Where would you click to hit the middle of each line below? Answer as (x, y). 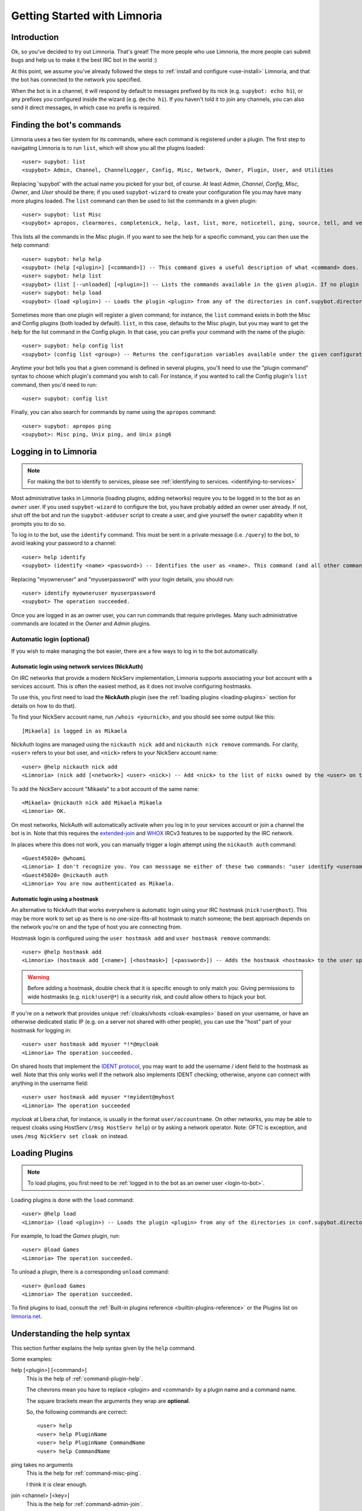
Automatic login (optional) (50, 639)
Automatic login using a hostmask (55, 899)
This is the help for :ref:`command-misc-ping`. (84, 1473)
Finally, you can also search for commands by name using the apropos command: (114, 412)
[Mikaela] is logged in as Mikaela (75, 731)
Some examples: (32, 1359)
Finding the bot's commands (66, 125)
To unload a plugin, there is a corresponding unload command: (90, 1272)
